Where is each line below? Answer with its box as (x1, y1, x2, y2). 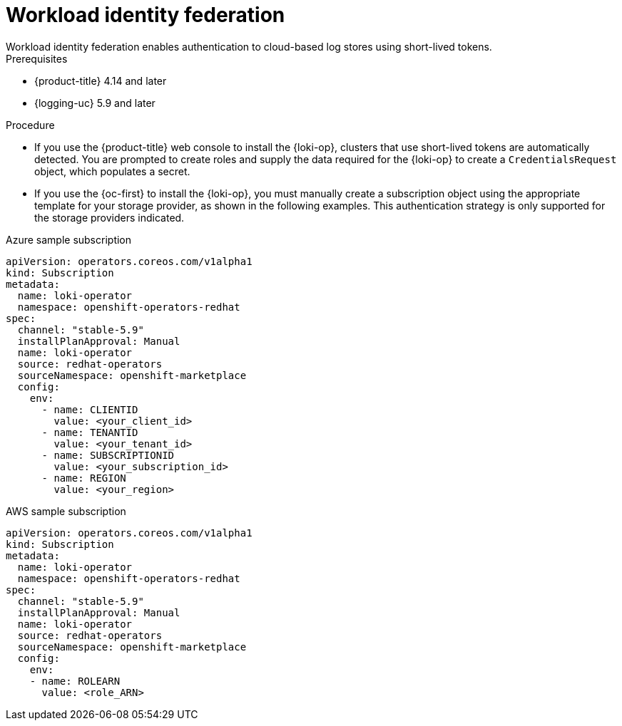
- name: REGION (41, 472, 126, 484)
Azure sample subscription (6, 233, 132, 246)
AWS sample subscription (6, 504, 126, 517)
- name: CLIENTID (41, 403, 138, 415)
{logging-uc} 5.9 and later (34, 96, 155, 109)
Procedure (6, 118, 55, 131)
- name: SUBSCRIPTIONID (41, 449, 175, 461)
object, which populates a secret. (34, 165, 190, 177)
